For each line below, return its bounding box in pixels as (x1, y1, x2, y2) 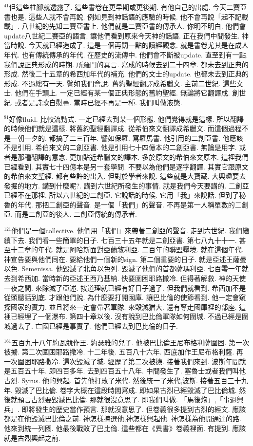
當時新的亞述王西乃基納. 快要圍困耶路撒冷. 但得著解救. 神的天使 (42, 273, 246, 283)
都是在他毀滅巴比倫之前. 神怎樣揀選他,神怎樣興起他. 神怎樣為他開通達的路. (4, 413, 241, 424)
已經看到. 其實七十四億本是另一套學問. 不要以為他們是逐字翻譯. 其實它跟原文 (4, 161, 249, 171)
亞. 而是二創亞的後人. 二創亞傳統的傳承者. (4, 209, 137, 219)
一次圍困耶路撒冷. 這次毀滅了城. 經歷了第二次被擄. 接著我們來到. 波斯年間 (4, 356, 239, 366)
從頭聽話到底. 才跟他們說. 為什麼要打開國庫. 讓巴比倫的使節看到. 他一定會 (4, 292, 239, 302)
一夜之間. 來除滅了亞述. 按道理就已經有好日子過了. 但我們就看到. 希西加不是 (4, 282, 246, 293)
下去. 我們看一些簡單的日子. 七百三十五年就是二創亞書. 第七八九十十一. (10, 235, 237, 245)
